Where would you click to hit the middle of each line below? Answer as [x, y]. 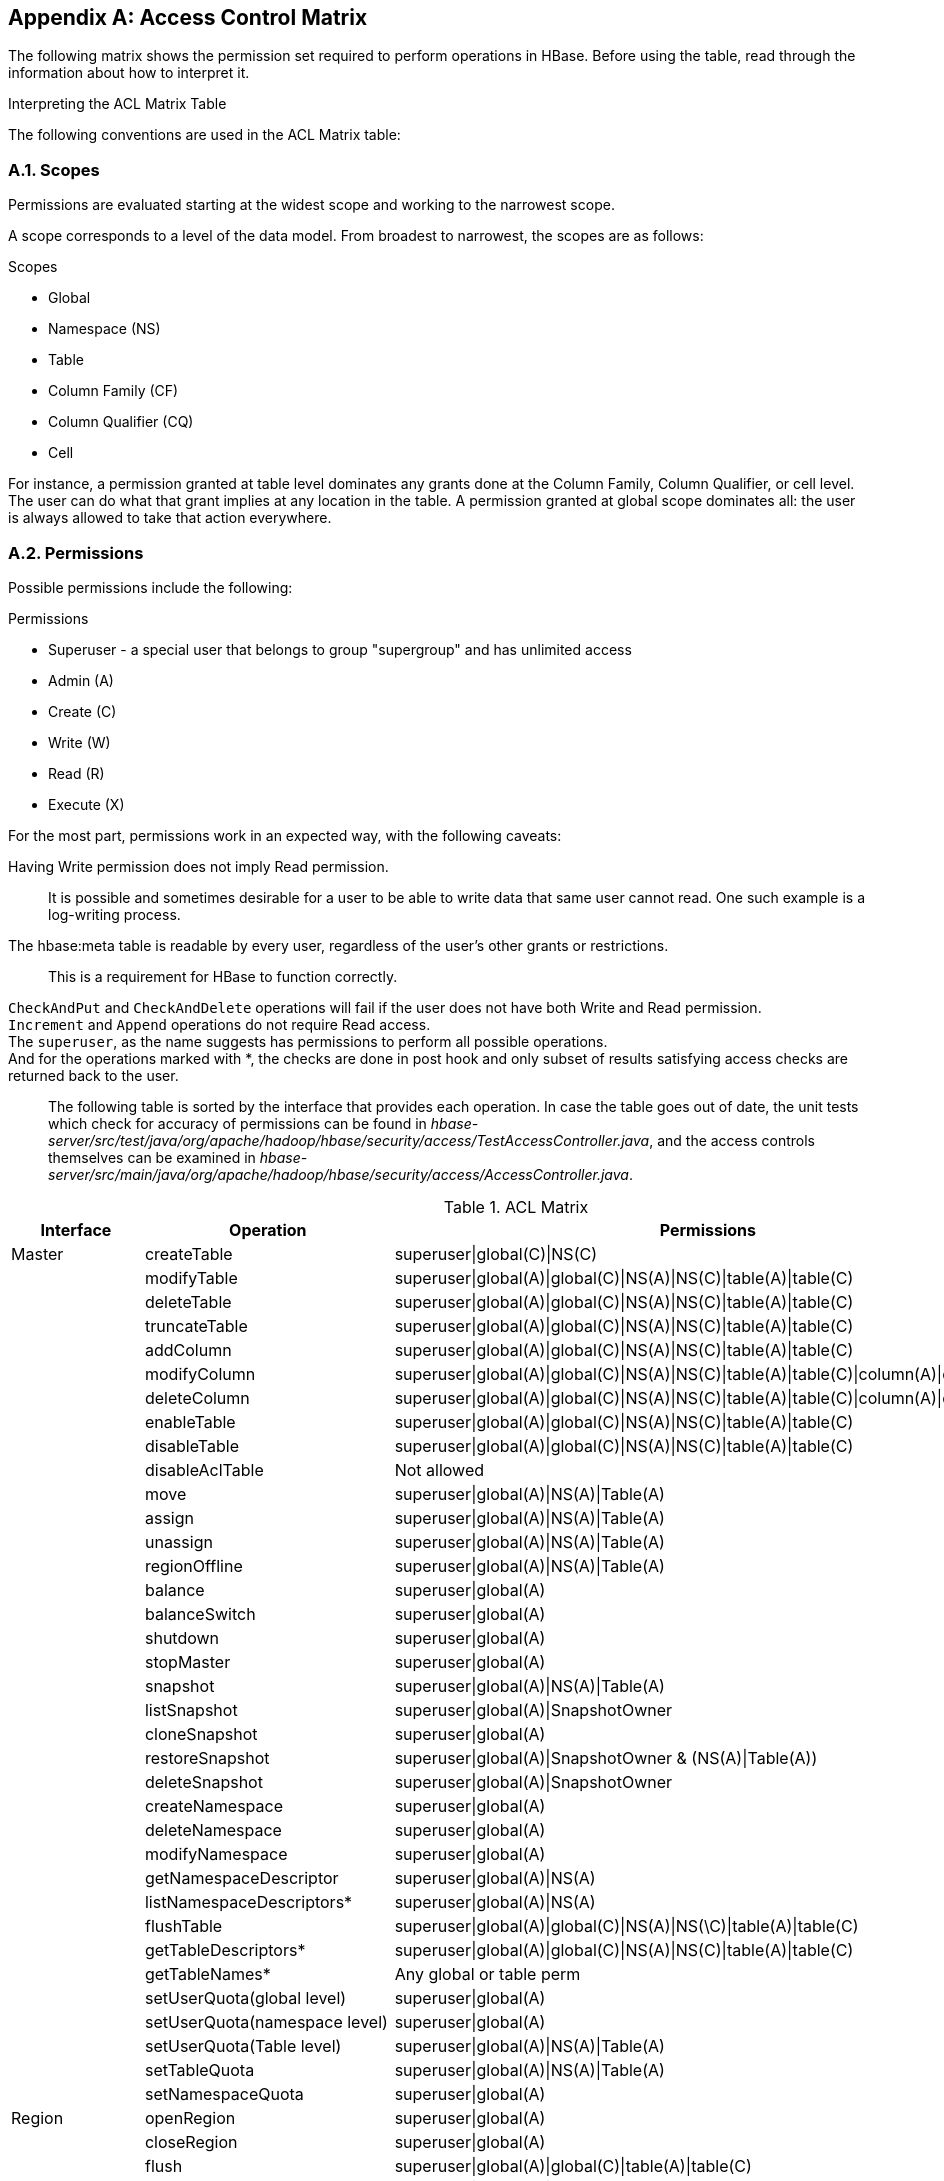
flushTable [183, 1925]
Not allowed [439, 1469]
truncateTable [196, 1325]
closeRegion [191, 2141]
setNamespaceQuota [224, 2093]
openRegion [190, 2117]
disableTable [191, 1445]
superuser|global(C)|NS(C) [495, 1253]
